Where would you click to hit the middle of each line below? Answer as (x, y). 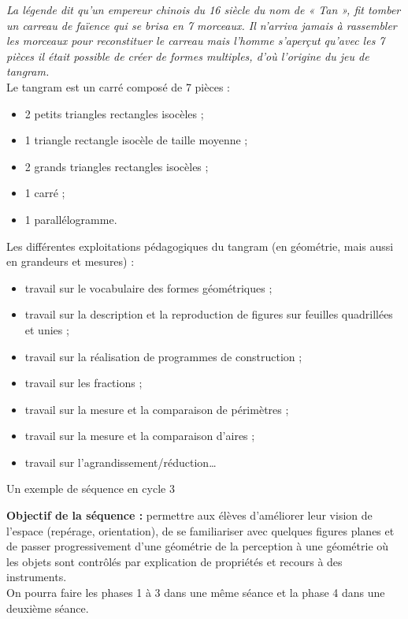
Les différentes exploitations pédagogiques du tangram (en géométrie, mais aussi (200, 246)
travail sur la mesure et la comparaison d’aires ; (140, 436)
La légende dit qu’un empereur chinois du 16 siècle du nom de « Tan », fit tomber (204, 9)
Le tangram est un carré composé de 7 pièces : (118, 86)
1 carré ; (45, 193)
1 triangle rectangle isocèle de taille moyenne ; (136, 140)
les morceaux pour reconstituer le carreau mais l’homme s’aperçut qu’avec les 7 (196, 41)
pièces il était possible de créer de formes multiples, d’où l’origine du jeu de (188, 56)
